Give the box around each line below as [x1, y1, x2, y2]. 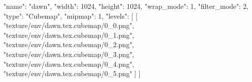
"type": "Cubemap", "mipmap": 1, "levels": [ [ [3, 10, 138, 21]
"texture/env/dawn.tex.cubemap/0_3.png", [3, 49, 134, 59]
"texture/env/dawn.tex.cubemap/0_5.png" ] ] [3, 68, 141, 79]
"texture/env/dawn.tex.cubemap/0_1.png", [3, 29, 134, 40]
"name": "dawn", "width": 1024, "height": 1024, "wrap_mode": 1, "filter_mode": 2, [3, 1, 249, 11]
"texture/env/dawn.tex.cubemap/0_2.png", [3, 39, 134, 50]
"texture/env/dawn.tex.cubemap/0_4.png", [3, 58, 134, 69]
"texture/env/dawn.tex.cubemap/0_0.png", [3, 20, 134, 30]
